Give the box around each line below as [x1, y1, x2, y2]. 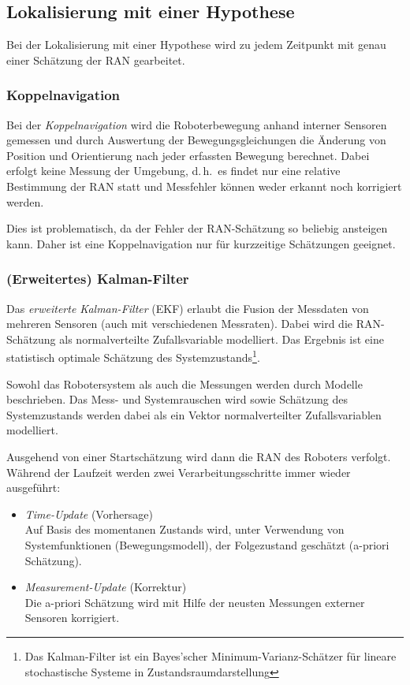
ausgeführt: [6, 479, 61, 496]
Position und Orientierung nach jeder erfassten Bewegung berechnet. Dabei [6, 147, 370, 163]
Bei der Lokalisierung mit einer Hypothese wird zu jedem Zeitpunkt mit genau [6, 36, 386, 53]
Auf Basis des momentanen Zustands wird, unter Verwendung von [24, 521, 345, 538]
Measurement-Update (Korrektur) [24, 579, 187, 595]
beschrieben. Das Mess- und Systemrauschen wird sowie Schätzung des [6, 391, 348, 408]
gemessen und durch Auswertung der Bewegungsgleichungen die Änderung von [6, 132, 386, 148]
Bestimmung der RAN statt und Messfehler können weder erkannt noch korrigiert [6, 177, 402, 194]
